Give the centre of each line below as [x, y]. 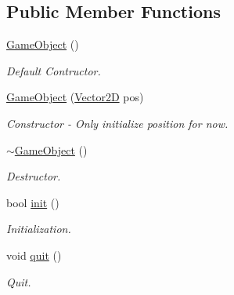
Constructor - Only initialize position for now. [117, 123]
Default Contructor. [54, 70]
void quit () [34, 255]
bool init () [33, 202]
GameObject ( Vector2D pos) [75, 97]
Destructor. [34, 176]
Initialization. [39, 229]
